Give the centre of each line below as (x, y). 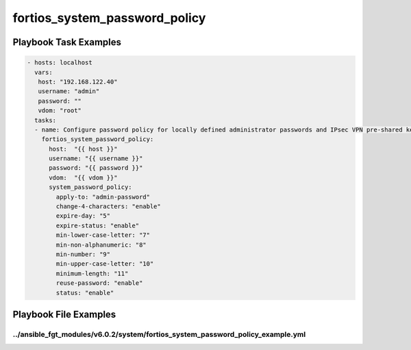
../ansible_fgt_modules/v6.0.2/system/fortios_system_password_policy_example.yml (159, 334)
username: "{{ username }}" (96, 159)
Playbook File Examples (64, 314)
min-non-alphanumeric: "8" (101, 245)
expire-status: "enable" (98, 225)
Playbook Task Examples (67, 42)
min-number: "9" (83, 254)
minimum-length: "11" (92, 273)
